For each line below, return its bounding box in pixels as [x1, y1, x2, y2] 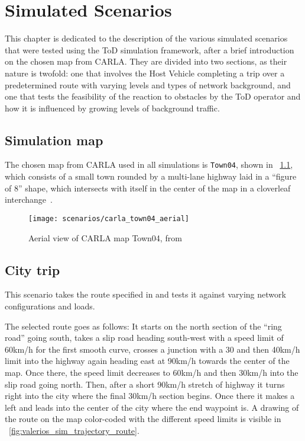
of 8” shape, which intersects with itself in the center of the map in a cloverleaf [5, 181, 291, 194]
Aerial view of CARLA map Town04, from [28, 231, 182, 244]
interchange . [5, 193, 53, 206]
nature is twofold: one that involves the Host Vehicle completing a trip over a [5, 66, 285, 79]
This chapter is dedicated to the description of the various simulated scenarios [5, 32, 288, 44]
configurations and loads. [5, 299, 95, 312]
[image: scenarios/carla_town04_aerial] [28, 214, 190, 223]
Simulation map [5, 130, 103, 149]
